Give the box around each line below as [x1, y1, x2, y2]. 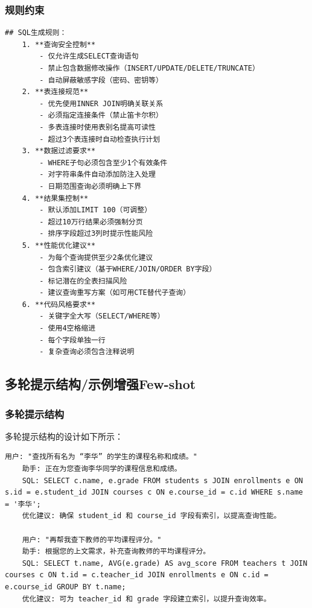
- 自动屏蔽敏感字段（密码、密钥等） [39, 75, 163, 84]
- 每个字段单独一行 [39, 335, 106, 344]
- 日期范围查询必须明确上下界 [39, 182, 142, 191]
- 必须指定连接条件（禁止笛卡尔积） [39, 111, 163, 120]
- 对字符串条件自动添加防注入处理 [39, 170, 156, 179]
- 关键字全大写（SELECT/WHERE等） [39, 312, 165, 321]
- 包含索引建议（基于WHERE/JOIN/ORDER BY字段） [39, 265, 217, 274]
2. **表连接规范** [22, 87, 89, 97]
